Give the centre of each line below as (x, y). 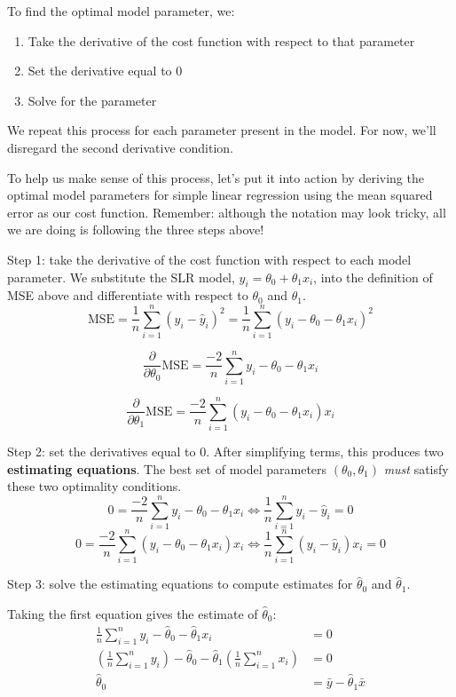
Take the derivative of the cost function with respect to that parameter (221, 40)
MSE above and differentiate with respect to (128, 295)
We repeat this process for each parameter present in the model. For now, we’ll (222, 130)
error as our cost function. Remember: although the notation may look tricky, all (227, 212)
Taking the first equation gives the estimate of (133, 613)
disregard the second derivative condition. (121, 147)
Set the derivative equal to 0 (105, 71)
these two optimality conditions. (94, 486)
